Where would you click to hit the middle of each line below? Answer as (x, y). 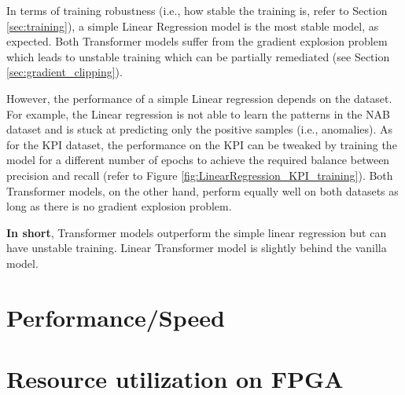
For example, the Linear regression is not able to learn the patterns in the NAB (198, 113)
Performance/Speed (116, 317)
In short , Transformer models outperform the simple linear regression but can (197, 232)
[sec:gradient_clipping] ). (64, 72)
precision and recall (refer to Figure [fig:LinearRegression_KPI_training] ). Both (200, 175)
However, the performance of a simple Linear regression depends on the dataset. (199, 98)
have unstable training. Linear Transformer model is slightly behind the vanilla (197, 248)
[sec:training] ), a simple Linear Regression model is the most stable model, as (193, 26)
